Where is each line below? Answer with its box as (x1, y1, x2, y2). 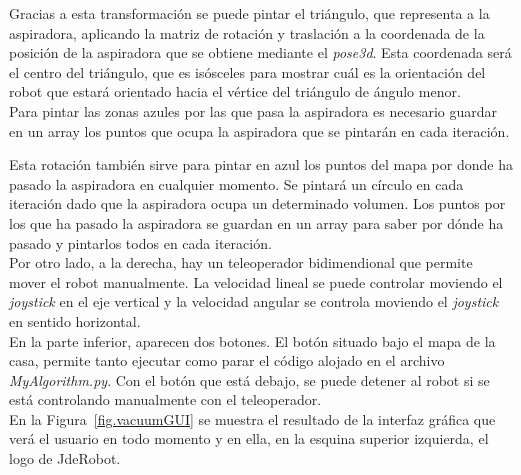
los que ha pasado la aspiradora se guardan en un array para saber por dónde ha (9, 212, 504, 233)
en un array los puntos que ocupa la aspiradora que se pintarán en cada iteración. (9, 120, 510, 141)
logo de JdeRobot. (9, 448, 121, 469)
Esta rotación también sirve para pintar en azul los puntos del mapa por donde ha (9, 154, 513, 175)
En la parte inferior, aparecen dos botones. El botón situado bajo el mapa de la (9, 330, 496, 351)
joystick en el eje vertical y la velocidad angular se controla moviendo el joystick (9, 291, 499, 312)
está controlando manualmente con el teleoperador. (9, 389, 322, 410)
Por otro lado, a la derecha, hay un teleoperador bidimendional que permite (9, 252, 473, 273)
